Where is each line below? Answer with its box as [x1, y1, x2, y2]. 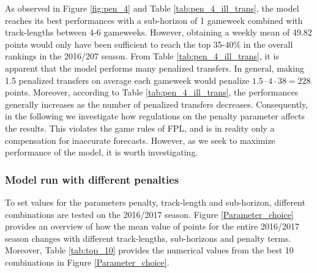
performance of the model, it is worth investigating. [5, 146, 198, 159]
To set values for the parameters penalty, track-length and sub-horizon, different [5, 195, 305, 208]
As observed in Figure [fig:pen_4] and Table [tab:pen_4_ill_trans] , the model [5, 2, 299, 14]
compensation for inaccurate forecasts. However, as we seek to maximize [5, 133, 275, 146]
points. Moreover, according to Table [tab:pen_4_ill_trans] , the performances [5, 86, 299, 99]
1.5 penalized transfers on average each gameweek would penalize [5, 73, 250, 86]
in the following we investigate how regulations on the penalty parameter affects [5, 110, 305, 122]
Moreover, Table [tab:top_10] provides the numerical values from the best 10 [5, 244, 294, 256]
